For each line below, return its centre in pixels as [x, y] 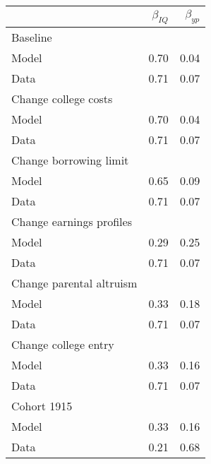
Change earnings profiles [72, 222]
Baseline [32, 37]
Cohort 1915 [42, 406]
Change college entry [63, 345]
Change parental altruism [74, 283]
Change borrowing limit [70, 160]
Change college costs [62, 99]
